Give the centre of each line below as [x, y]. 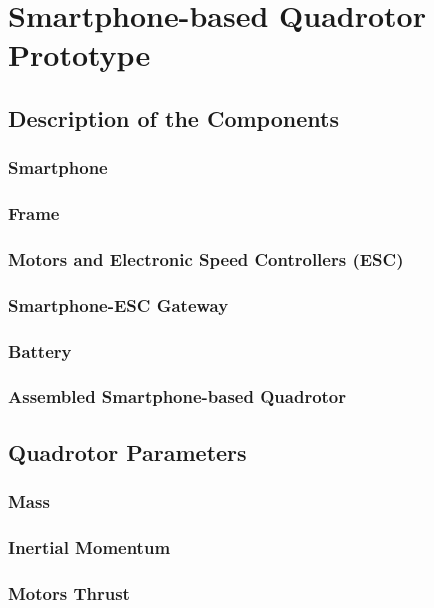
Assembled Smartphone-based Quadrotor [177, 396]
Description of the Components [173, 117]
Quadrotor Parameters [127, 451]
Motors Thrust [69, 592]
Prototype [79, 54]
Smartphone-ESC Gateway [118, 304]
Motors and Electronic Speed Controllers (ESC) [206, 258]
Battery [40, 350]
